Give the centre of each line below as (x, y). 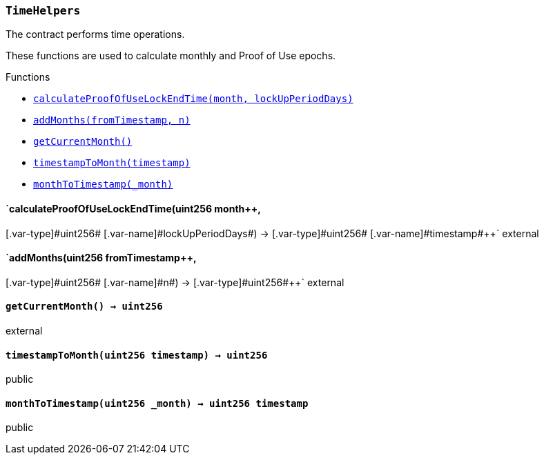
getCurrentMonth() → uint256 (84, 307)
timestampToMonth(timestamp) (112, 163)
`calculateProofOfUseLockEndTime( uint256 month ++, (133, 208)
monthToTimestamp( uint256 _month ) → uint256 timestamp (157, 403)
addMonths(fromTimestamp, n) (112, 120)
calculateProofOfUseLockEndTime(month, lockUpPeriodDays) (193, 99)
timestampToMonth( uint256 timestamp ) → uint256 (137, 355)
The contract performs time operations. (95, 34)
